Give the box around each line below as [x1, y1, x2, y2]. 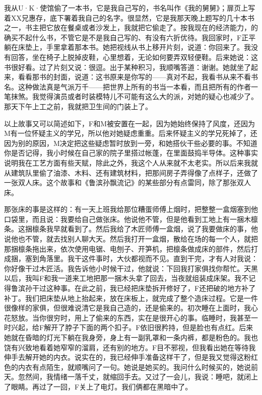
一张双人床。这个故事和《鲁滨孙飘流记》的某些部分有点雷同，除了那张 [4, 177, 237, 188]
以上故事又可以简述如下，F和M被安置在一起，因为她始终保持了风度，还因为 [4, 118, 255, 128]
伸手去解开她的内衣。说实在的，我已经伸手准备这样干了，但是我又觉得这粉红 [4, 352, 258, 362]
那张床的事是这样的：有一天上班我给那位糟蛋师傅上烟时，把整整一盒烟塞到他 [4, 204, 258, 214]
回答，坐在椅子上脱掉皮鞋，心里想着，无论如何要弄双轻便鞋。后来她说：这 [11, 51, 258, 62]
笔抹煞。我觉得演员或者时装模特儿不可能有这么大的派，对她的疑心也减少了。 [4, 91, 258, 102]
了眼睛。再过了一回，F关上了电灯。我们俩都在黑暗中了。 [4, 381, 192, 391]
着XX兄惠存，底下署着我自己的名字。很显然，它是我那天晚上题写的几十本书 [4, 12, 254, 23]
